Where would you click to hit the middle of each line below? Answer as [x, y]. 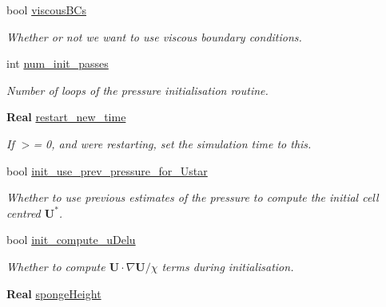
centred [24, 213]
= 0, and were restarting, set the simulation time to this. [172, 143]
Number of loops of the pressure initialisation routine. [137, 90]
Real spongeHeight [54, 293]
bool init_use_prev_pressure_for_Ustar [107, 170]
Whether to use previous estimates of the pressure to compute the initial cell [193, 197]
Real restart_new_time [66, 117]
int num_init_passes [58, 63]
